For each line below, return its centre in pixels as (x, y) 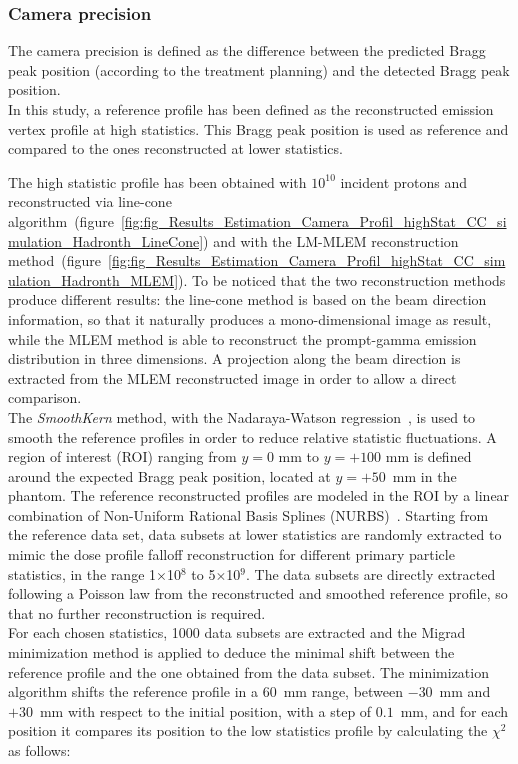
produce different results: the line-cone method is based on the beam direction (247, 299)
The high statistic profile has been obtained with (157, 181)
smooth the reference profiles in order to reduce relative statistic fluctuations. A (252, 436)
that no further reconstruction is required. (137, 612)
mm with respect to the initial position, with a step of (205, 710)
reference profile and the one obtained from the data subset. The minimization (248, 671)
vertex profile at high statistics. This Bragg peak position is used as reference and (258, 128)
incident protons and (404, 181)
